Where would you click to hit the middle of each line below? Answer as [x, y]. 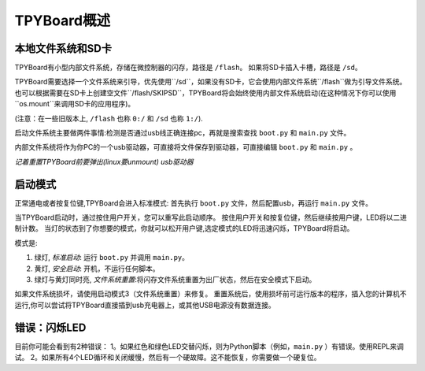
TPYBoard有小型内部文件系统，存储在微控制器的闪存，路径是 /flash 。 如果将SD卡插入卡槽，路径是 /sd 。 [188, 68]
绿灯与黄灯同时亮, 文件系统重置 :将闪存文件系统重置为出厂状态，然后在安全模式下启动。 [175, 280]
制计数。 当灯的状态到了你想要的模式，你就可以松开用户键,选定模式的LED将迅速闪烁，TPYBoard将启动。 [184, 228]
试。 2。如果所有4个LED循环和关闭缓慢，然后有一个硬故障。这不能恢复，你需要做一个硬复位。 [168, 358]
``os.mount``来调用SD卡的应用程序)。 [75, 104]
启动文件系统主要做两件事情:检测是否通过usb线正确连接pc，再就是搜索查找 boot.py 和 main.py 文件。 [183, 133]
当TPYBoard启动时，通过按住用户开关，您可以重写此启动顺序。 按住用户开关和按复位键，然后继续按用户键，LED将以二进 [211, 217]
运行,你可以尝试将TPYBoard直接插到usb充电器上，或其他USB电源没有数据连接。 [145, 305]
